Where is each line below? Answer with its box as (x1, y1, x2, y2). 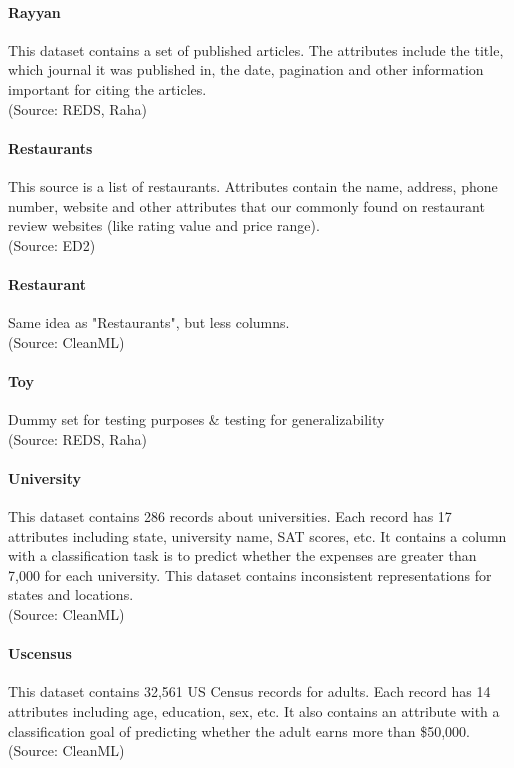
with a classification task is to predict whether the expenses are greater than (8, 545, 477, 566)
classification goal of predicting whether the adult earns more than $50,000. (8, 720, 471, 741)
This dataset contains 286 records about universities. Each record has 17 (8, 506, 452, 527)
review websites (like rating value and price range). (8, 215, 320, 236)
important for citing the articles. (8, 78, 207, 99)
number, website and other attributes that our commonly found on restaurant (8, 195, 485, 216)
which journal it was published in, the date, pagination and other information (8, 59, 484, 80)
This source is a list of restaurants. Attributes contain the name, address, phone (8, 175, 498, 196)
